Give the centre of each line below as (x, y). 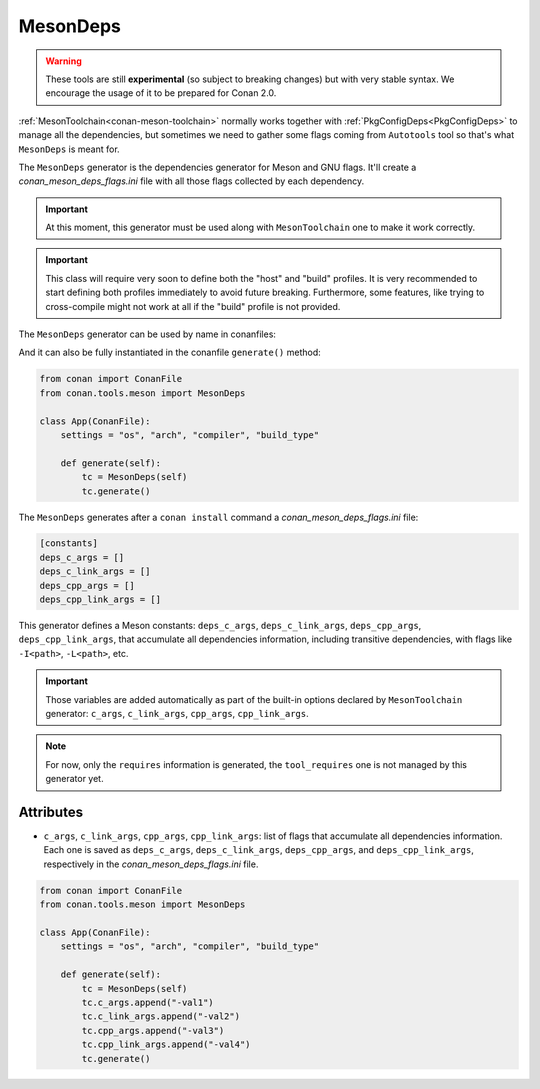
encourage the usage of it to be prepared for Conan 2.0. (161, 93)
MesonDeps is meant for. (69, 149)
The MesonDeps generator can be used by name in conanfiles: (147, 334)
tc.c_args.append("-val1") (147, 1002)
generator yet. (74, 779)
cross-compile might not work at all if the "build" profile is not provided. (193, 306)
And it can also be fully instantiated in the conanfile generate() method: (170, 352)
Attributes (51, 811)
